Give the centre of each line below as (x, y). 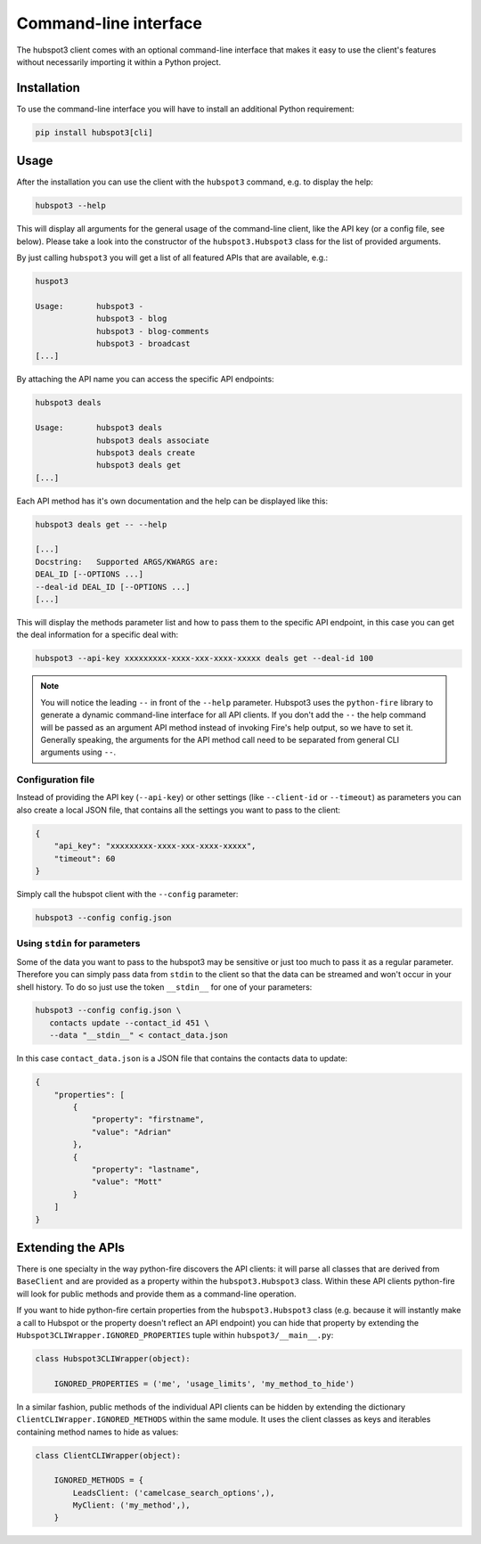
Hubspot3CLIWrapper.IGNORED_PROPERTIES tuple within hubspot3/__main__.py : (175, 1335)
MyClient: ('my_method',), (131, 1505)
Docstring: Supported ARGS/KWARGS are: (127, 562)
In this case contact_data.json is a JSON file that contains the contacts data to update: (182, 1058)
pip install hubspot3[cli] (94, 132)
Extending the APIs (70, 1247)
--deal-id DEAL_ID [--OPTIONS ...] (113, 587)
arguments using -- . (78, 752)
